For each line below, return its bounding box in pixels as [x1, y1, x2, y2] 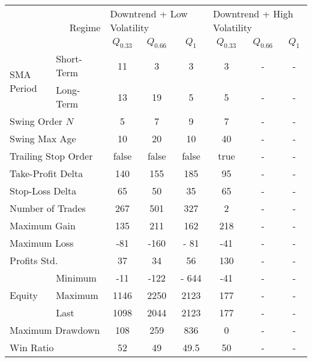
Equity [10, 288, 38, 303]
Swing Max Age [10, 131, 76, 146]
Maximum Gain [10, 219, 76, 233]
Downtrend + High [213, 7, 293, 20]
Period [10, 81, 37, 95]
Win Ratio [10, 340, 54, 355]
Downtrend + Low [110, 7, 188, 20]
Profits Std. [10, 253, 58, 268]
